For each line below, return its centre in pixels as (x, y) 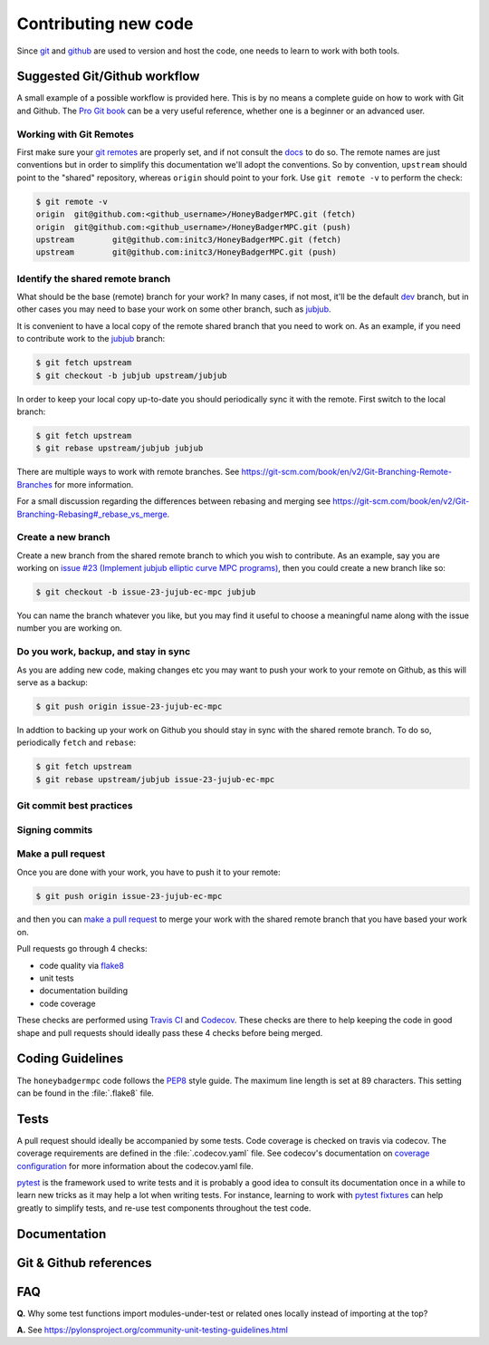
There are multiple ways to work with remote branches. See (128, 472)
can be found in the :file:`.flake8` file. (85, 1093)
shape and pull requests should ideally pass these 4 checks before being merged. (170, 1032)
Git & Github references (84, 1263)
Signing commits (55, 829)
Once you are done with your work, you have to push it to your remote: (149, 872)
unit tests (57, 978)
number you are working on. (69, 628)
